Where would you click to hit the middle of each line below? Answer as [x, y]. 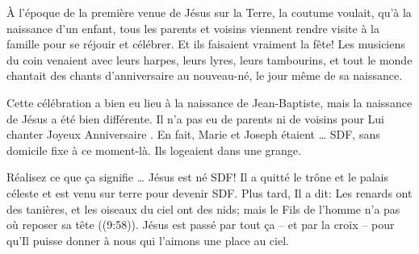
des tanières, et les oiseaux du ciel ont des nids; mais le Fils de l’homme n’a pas [203, 208]
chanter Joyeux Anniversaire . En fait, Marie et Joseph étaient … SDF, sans [193, 134]
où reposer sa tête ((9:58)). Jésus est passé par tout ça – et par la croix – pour [201, 225]
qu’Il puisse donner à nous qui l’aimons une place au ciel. [148, 240]
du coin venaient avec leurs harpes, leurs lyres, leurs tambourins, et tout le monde [209, 59]
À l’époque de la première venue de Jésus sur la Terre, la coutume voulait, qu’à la [209, 12]
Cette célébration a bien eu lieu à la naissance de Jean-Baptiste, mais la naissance [209, 102]
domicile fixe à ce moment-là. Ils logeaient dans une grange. [154, 150]
